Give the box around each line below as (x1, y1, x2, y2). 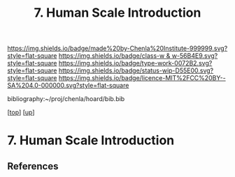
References (7, 160, 59, 172)
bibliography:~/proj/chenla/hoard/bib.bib (7, 95, 125, 103)
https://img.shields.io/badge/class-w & (58, 52, 171, 60)
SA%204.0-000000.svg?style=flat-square (7, 82, 129, 90)
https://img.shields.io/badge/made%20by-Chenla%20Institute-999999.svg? (7, 44, 228, 53)
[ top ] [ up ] (7, 108, 35, 116)
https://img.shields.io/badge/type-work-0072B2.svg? (58, 59, 213, 68)
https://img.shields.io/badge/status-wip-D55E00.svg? (58, 66, 214, 75)
